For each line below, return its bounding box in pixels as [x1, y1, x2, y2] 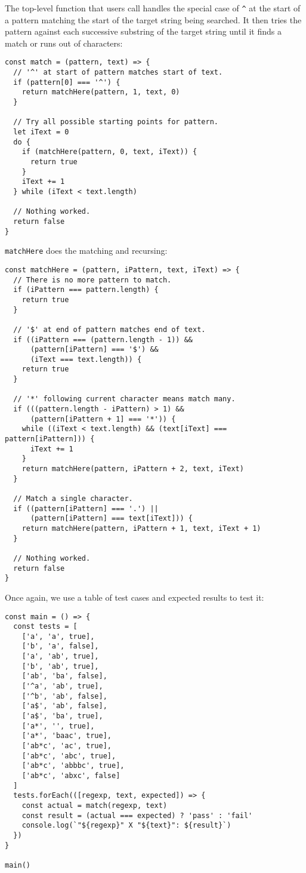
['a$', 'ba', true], [21, 712, 103, 721]
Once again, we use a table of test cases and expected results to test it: [5, 591, 264, 603]
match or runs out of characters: [5, 36, 123, 49]
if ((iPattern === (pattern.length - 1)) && [13, 335, 193, 344]
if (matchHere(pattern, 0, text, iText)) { [21, 147, 197, 156]
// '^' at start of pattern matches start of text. [13, 68, 223, 77]
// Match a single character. [13, 494, 133, 503]
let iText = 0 [13, 128, 69, 137]
